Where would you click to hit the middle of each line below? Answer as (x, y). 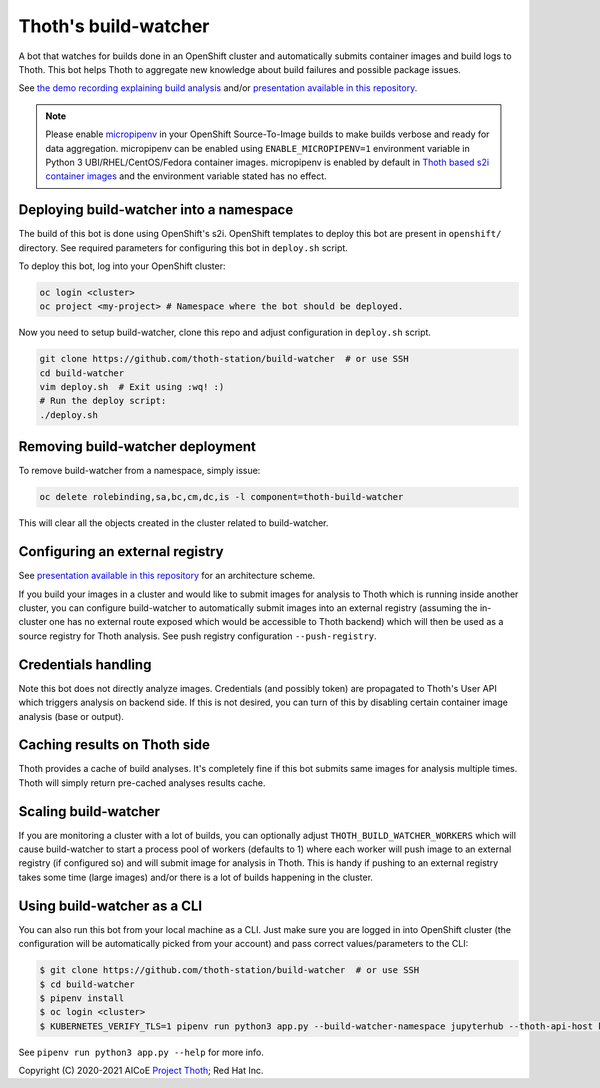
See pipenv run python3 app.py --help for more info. (141, 1052)
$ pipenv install (82, 998)
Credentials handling (85, 664)
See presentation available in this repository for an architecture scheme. (167, 576)
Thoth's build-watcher (114, 26)
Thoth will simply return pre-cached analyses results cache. (142, 782)
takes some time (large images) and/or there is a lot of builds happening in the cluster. (196, 877)
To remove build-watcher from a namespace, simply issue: (139, 471)
